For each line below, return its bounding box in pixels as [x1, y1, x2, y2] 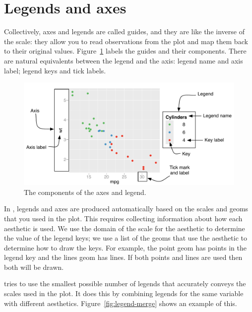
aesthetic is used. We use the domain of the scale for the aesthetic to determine [4, 223, 245, 233]
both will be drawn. [4, 261, 64, 272]
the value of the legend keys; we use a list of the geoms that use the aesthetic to [4, 233, 247, 243]
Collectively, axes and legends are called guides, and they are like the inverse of [4, 26, 245, 37]
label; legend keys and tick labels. [4, 65, 106, 75]
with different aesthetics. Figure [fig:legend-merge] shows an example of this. [4, 298, 237, 308]
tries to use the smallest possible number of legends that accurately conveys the [4, 278, 246, 289]
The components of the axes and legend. [24, 187, 146, 197]
